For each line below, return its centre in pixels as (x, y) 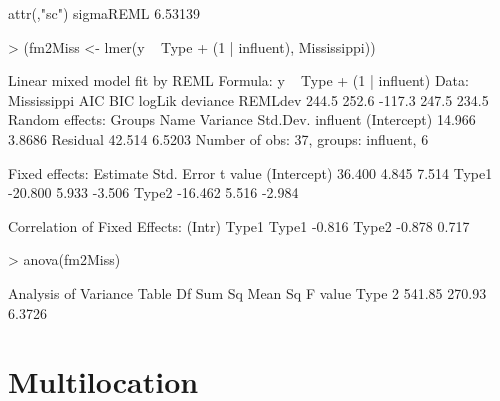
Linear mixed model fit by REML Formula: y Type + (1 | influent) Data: (238, 80)
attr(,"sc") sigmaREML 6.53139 (104, 13)
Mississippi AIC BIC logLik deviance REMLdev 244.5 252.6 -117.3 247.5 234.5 (248, 99)
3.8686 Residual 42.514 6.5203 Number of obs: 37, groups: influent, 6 (218, 138)
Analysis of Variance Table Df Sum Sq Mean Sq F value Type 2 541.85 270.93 (247, 292)
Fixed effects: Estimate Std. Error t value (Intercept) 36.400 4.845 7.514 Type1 (250, 172)
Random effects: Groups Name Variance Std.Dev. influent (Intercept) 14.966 (242, 119)
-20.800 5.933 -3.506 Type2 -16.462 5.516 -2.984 (153, 192)
